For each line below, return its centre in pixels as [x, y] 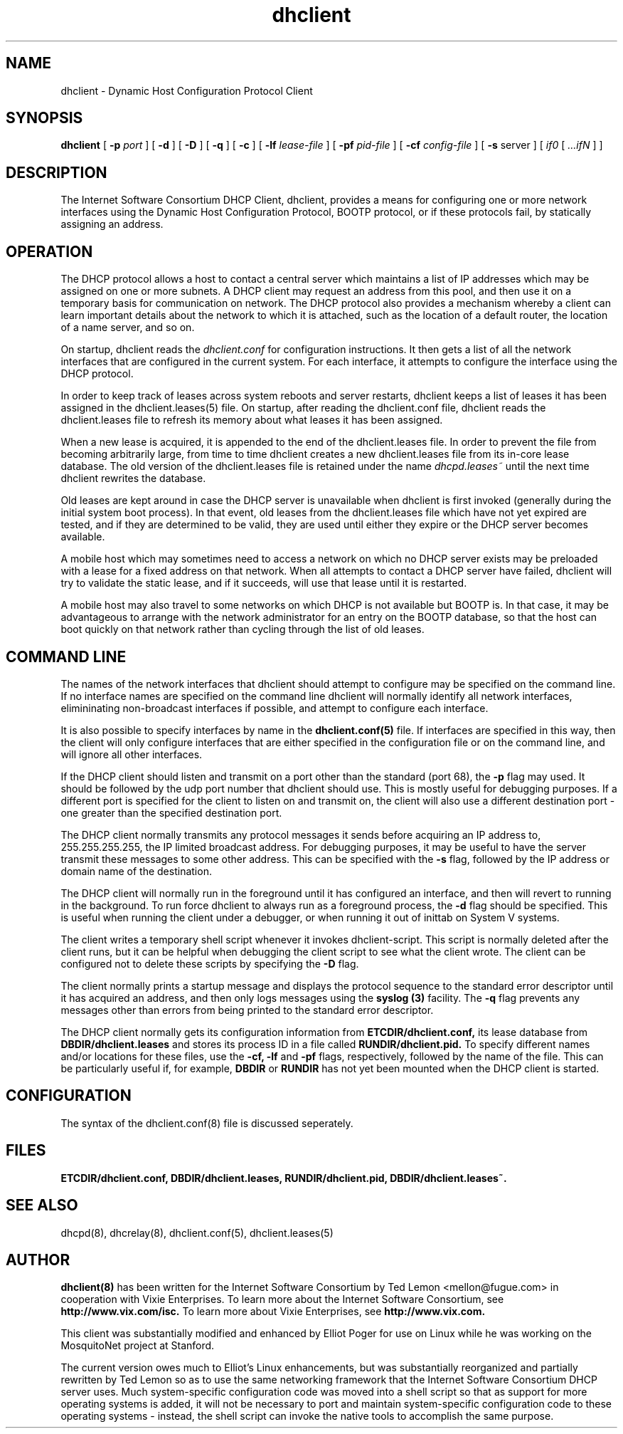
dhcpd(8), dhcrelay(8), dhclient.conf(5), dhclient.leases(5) [197, 1232]
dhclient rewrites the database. [133, 478]
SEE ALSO [42, 1205]
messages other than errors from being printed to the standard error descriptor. [247, 1010]
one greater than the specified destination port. [171, 812]
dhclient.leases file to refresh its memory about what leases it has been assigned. [252, 420]
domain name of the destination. [136, 871]
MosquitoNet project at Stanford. [138, 1346]
